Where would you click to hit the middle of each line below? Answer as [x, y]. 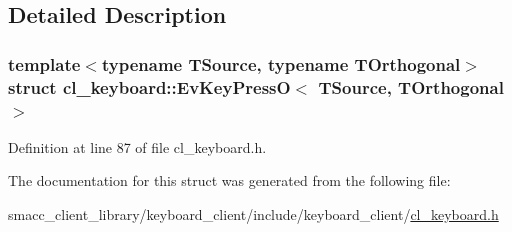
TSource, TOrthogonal [411, 86]
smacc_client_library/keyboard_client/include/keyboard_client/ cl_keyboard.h [253, 214]
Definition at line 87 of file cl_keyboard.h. [137, 146]
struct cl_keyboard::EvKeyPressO [149, 86]
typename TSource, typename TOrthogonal [281, 63]
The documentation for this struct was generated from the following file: [229, 180]
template [44, 63]
